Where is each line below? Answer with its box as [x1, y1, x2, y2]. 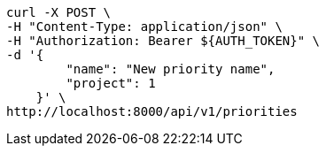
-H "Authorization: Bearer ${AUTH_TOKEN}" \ [6, 34, 321, 48]
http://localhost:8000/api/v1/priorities [6, 104, 298, 119]
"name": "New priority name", [66, 62, 276, 76]
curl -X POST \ [6, 5, 112, 19]
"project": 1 [66, 76, 156, 90]
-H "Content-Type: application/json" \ [6, 19, 283, 34]
